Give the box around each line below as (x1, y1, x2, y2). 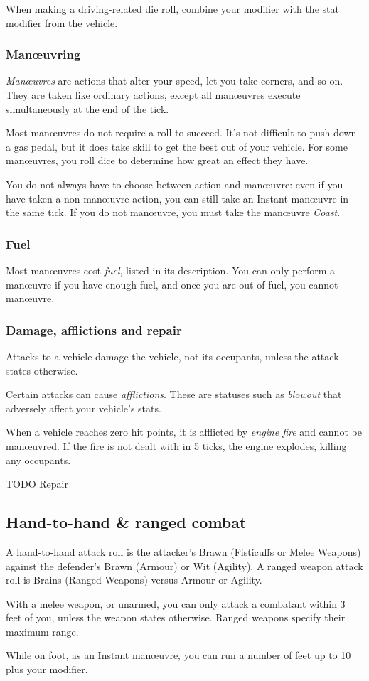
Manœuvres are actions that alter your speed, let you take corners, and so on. (6, 73, 343, 88)
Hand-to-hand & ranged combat (6, 511, 247, 533)
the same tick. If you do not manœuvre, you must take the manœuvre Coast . (6, 205, 341, 220)
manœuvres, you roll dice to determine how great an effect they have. (6, 153, 309, 168)
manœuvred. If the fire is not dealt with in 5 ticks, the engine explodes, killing (6, 438, 347, 453)
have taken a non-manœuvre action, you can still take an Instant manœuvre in (6, 191, 349, 205)
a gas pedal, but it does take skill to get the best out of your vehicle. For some (6, 139, 348, 154)
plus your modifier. (6, 662, 88, 677)
